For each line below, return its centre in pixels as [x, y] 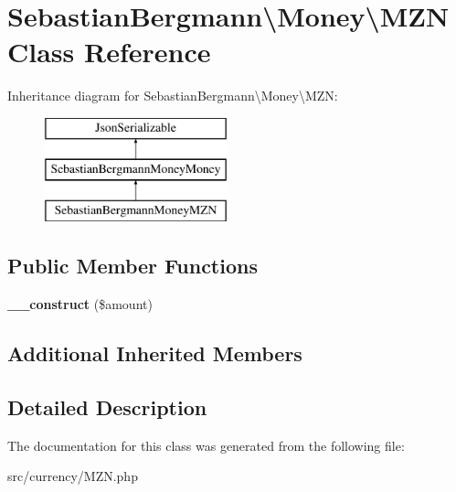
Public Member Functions [133, 266]
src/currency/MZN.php [73, 476]
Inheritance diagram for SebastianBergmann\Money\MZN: [173, 96]
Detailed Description [107, 406]
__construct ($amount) [80, 304]
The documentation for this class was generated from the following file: [206, 445]
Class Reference [109, 52]
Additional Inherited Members [155, 353]
